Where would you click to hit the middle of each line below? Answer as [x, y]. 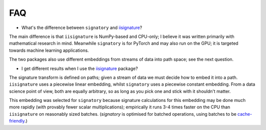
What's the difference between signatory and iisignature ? [82, 28]
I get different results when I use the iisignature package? [80, 68]
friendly [17, 121]
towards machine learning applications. [49, 50]
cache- [245, 114]
